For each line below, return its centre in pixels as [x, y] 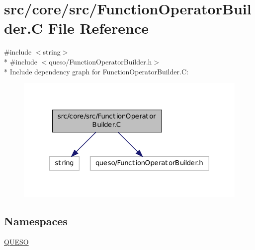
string [52, 52]
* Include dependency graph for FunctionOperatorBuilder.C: [96, 71]
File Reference [98, 28]
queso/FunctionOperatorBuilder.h [100, 61]
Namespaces [36, 221]
